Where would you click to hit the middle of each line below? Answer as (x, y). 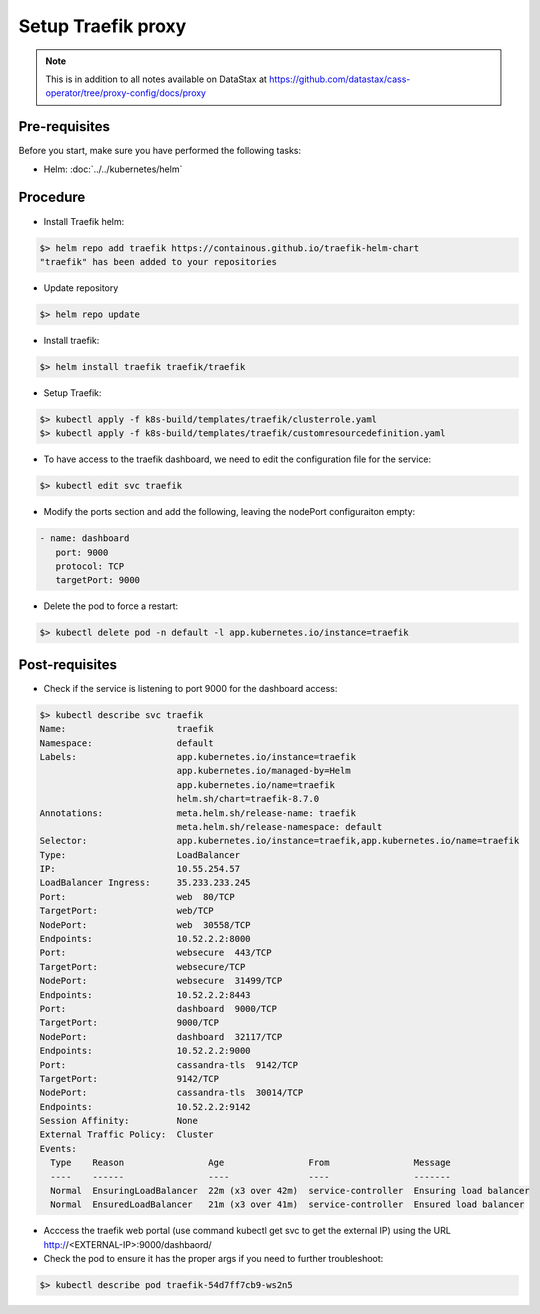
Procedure (52, 197)
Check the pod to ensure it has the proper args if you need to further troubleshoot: (213, 1259)
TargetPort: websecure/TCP (142, 966)
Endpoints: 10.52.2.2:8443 (145, 994)
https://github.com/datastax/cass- (339, 79)
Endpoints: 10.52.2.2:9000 (145, 1051)
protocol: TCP (90, 566)
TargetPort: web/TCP (126, 911)
